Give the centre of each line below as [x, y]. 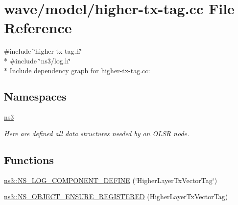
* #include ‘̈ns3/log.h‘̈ [37, 60]
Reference [38, 28]
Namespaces [35, 96]
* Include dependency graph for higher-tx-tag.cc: [77, 70]
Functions [29, 159]
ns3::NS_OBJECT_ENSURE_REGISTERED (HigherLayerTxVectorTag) [116, 196]
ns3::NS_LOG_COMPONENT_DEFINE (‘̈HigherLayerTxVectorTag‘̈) [111, 180]
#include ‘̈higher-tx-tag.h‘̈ [43, 51]
